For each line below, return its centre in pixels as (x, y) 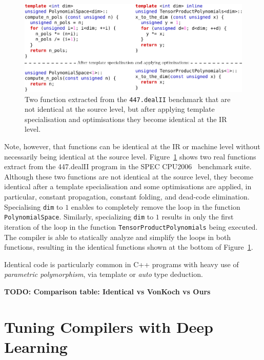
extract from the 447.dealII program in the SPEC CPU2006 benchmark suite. (128, 166)
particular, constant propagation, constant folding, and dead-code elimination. (127, 196)
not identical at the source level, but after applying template (120, 109)
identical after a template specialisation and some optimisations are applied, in (128, 186)
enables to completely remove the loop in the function (156, 206)
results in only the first (198, 217)
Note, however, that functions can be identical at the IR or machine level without (132, 146)
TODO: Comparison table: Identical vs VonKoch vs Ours (107, 291)
